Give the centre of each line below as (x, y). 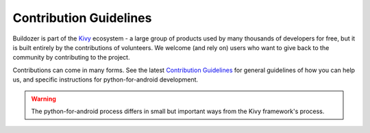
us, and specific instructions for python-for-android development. (106, 80)
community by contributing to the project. (71, 58)
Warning (44, 99)
